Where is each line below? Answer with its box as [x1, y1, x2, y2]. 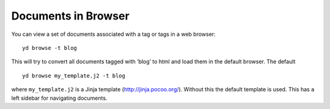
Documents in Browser [11, 9, 130, 23]
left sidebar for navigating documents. [11, 94, 108, 102]
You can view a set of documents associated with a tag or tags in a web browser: [11, 30, 216, 38]
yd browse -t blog [22, 44, 78, 51]
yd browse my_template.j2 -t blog [22, 72, 125, 79]
